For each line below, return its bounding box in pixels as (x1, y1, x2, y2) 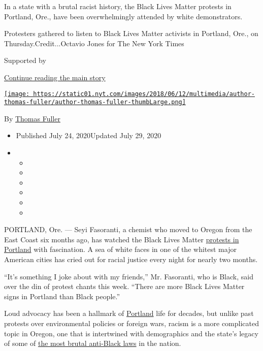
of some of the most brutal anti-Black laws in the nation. (4, 338, 181, 348)
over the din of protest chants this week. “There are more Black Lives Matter (4, 281, 245, 292)
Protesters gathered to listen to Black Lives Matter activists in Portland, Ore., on (4, 28, 258, 39)
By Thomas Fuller (4, 113, 60, 123)
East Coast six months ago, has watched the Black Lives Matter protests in (4, 234, 239, 244)
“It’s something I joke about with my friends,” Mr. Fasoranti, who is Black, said (4, 271, 253, 281)
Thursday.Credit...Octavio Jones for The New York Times (4, 38, 184, 48)
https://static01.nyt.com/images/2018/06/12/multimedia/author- (33, 90, 255, 98)
